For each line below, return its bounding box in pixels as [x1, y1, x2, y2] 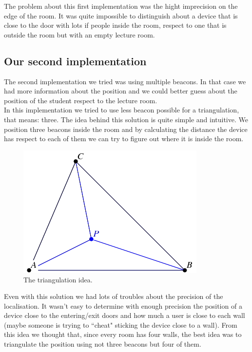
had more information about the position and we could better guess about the [4, 86, 237, 96]
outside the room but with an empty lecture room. [4, 29, 155, 39]
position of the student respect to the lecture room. [4, 95, 157, 105]
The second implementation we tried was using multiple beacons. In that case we [4, 76, 246, 86]
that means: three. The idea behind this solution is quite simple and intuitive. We [4, 114, 248, 124]
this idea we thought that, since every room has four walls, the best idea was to [4, 329, 242, 339]
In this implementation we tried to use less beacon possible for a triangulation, [4, 105, 239, 115]
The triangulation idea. [23, 275, 93, 285]
